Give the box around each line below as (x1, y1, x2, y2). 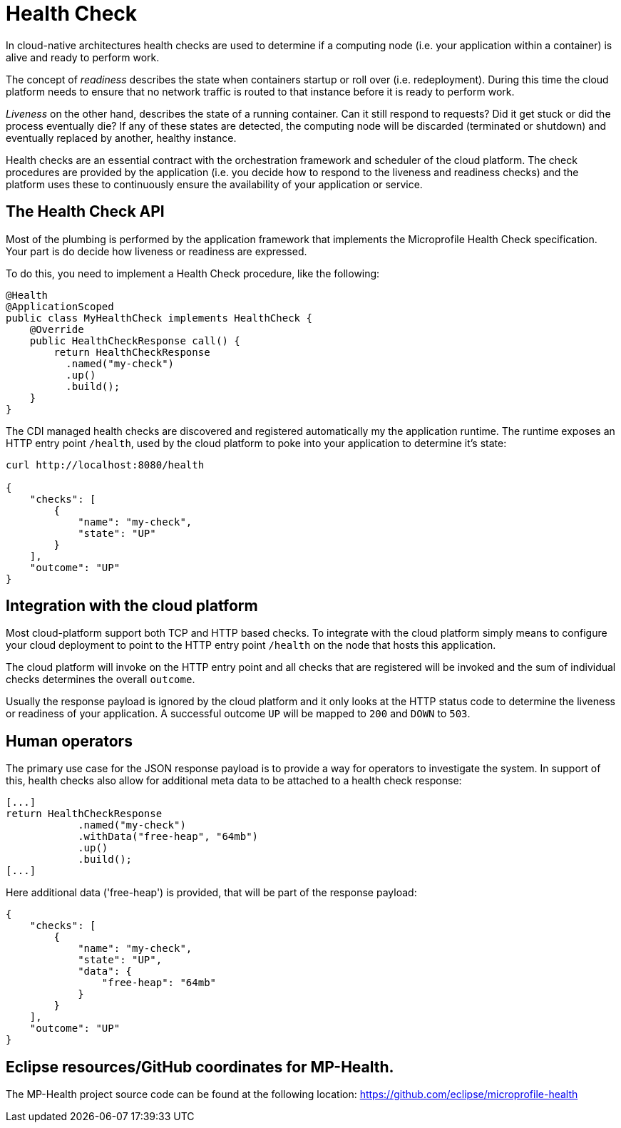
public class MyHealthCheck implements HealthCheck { (6, 312, 312, 324)
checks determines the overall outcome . (6, 673, 195, 686)
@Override (29, 323, 84, 335)
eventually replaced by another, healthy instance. (6, 131, 237, 144)
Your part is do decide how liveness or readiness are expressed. (6, 245, 307, 257)
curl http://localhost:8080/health (6, 458, 205, 471)
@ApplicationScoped (6, 300, 114, 312)
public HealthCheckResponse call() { (29, 334, 240, 347)
